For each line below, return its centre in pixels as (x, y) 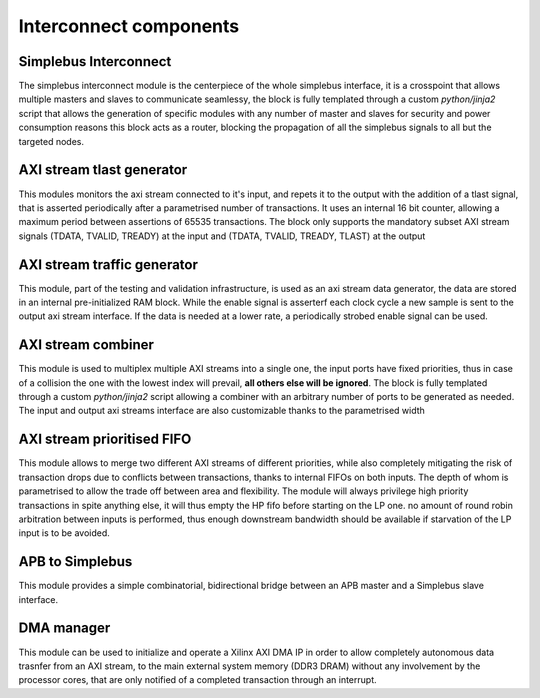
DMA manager (64, 628)
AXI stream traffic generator (108, 264)
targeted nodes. (51, 141)
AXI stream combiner (86, 345)
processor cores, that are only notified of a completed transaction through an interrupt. (197, 680)
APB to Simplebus (75, 561)
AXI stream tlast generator (103, 170)
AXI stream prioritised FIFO (105, 439)
